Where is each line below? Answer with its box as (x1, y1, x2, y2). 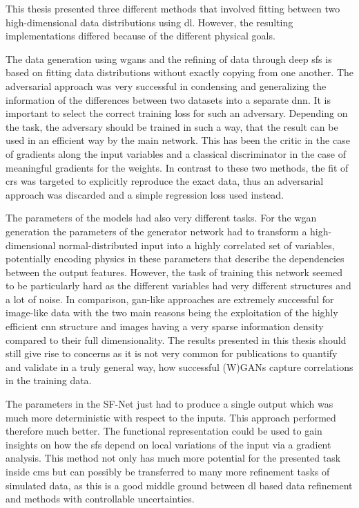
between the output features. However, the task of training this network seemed (6, 264, 343, 279)
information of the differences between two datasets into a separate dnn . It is (6, 92, 331, 107)
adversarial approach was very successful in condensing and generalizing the (6, 78, 327, 93)
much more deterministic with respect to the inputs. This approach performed (6, 410, 336, 424)
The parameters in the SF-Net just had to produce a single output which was (6, 397, 333, 411)
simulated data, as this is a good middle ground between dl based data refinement (6, 478, 353, 492)
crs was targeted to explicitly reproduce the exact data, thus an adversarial (6, 174, 324, 188)
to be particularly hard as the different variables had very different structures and (6, 278, 351, 293)
